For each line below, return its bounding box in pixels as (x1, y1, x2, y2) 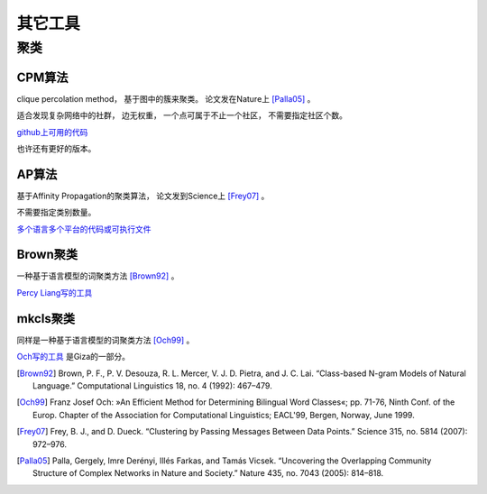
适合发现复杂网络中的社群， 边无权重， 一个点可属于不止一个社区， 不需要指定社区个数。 (16, 110, 347, 121)
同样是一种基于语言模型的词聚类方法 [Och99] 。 (16, 334, 195, 345)
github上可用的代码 (16, 126, 88, 137)
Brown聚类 (16, 247, 78, 262)
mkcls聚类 (16, 311, 76, 326)
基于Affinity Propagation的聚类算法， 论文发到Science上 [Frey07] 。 (16, 190, 270, 201)
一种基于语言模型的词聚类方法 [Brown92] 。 (16, 270, 179, 281)
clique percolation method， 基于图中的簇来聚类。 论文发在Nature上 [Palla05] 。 (16, 93, 316, 104)
